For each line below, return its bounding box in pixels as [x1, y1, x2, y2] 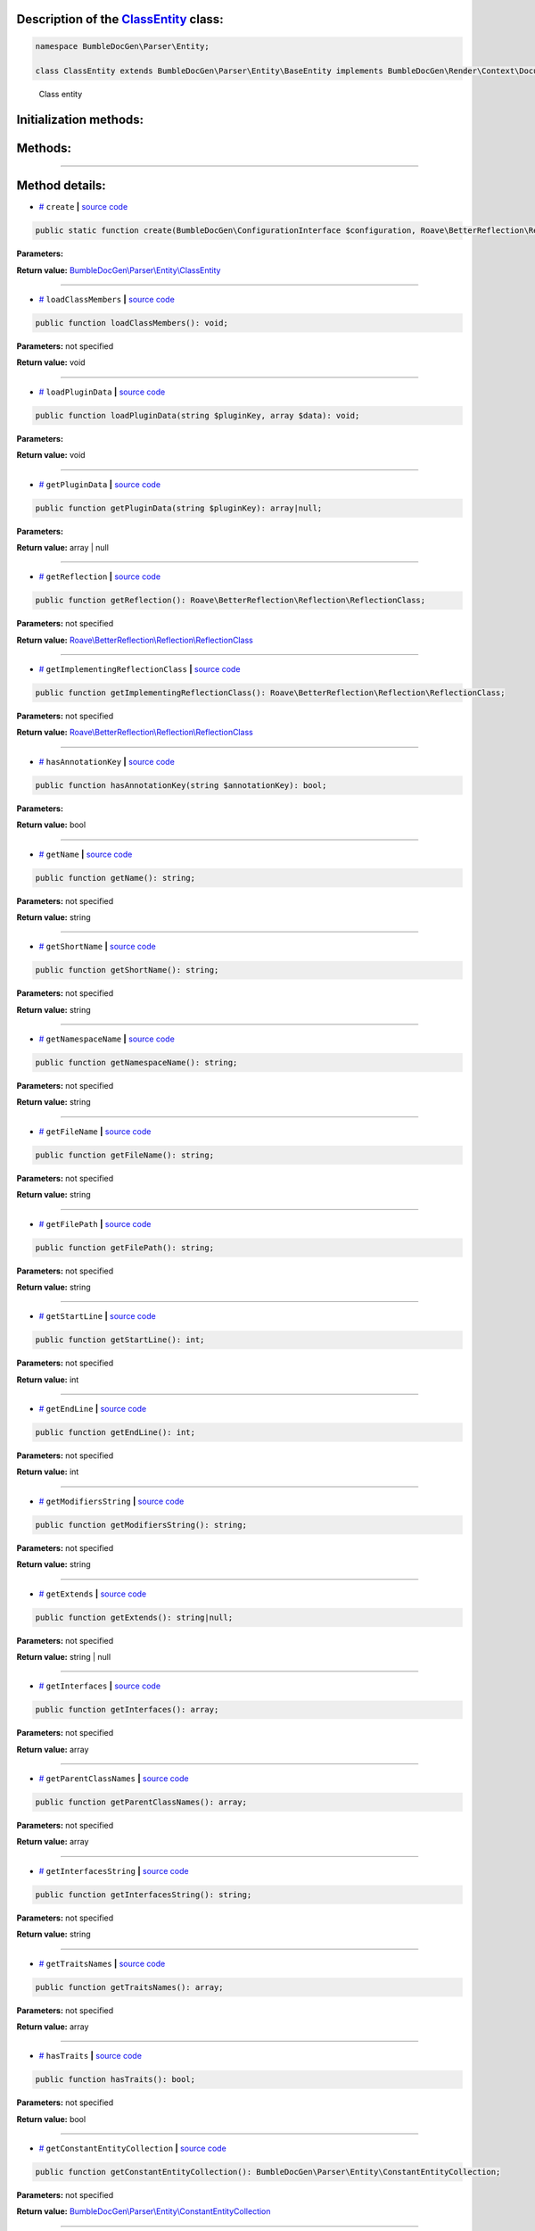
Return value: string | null [16, 1651, 111, 1662]
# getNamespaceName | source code [38, 1033, 176, 1044]
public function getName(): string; [35, 873, 196, 883]
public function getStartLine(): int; [35, 1335, 205, 1345]
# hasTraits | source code [38, 2051, 143, 2061]
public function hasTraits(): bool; [35, 2075, 196, 2085]
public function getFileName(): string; [35, 1149, 214, 1160]
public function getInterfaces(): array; [35, 1704, 219, 1715]
